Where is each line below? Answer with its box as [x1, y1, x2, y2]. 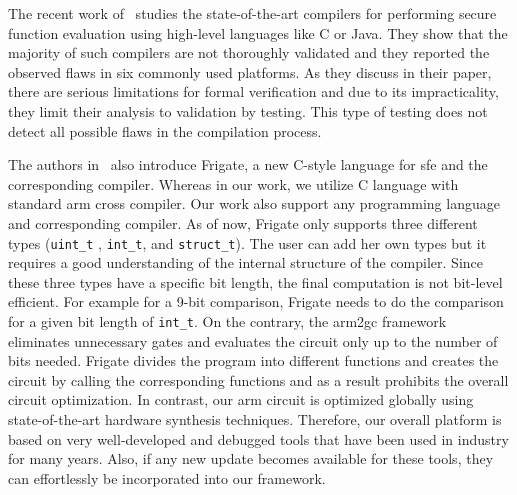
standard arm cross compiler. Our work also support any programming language [8, 193, 500, 214]
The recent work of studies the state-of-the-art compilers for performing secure [8, 3, 497, 23]
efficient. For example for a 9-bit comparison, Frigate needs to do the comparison [8, 291, 504, 312]
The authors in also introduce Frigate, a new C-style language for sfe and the [8, 154, 488, 175]
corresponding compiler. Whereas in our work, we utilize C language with [8, 173, 459, 194]
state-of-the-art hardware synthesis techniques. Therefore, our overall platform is [8, 409, 502, 429]
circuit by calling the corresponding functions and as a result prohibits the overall [8, 369, 509, 390]
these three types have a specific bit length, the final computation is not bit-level [8, 271, 503, 292]
